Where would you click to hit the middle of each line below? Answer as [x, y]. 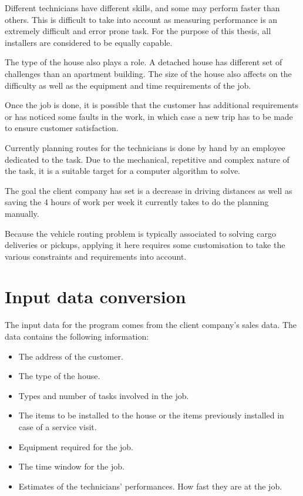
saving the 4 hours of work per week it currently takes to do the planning [137, 202]
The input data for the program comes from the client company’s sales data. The [151, 325]
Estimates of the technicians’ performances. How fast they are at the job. [150, 486]
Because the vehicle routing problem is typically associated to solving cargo [140, 233]
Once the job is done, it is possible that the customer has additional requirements [151, 105]
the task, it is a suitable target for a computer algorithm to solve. [123, 171]
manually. [22, 213]
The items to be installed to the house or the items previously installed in [151, 415]
